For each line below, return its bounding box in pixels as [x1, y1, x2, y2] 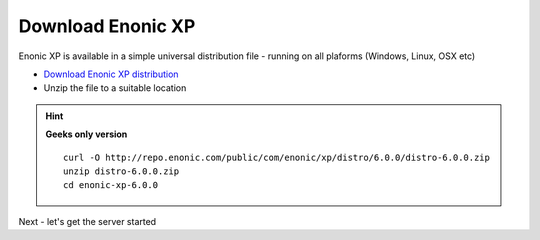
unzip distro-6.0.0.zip [63, 165, 180, 177]
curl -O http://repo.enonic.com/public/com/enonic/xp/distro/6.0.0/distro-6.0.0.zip [63, 151, 490, 163]
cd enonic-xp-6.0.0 [63, 180, 159, 191]
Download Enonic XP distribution [43, 68, 179, 80]
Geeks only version [45, 128, 128, 140]
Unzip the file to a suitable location [43, 82, 187, 94]
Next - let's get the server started [18, 215, 157, 227]
